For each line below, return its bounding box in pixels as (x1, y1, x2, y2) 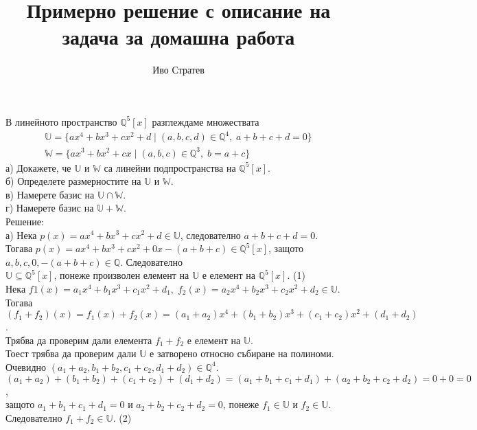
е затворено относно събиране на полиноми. (150, 346, 334, 361)
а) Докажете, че (5, 160, 71, 174)
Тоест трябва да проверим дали (5, 346, 137, 361)
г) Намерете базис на (5, 201, 94, 215)
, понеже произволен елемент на (54, 268, 189, 282)
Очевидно (5, 359, 47, 374)
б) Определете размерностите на (5, 174, 141, 188)
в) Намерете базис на (5, 187, 95, 201)
